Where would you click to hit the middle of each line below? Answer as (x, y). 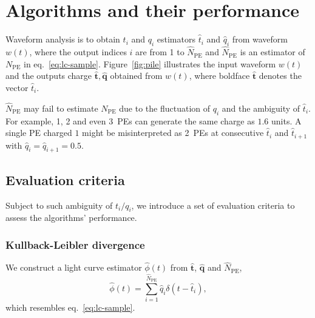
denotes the (280, 76)
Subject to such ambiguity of (59, 205)
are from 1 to (160, 52)
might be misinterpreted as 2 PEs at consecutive (173, 133)
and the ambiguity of (261, 108)
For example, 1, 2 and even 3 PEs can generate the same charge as (130, 120)
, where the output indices (78, 52)
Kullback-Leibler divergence (75, 244)
